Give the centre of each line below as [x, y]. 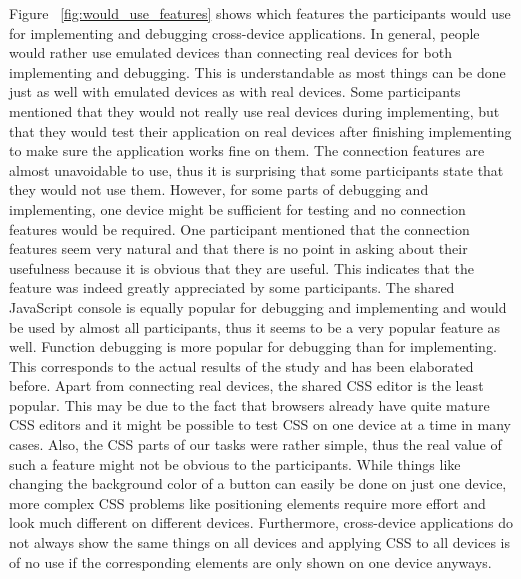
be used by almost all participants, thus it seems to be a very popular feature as [255, 326]
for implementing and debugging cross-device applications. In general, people [244, 32]
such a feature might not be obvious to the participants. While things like [235, 463]
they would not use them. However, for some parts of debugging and [219, 189]
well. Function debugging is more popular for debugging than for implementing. [253, 346]
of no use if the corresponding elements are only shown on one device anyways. [250, 561]
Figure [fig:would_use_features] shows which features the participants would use [260, 13]
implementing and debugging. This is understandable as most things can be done [257, 71]
